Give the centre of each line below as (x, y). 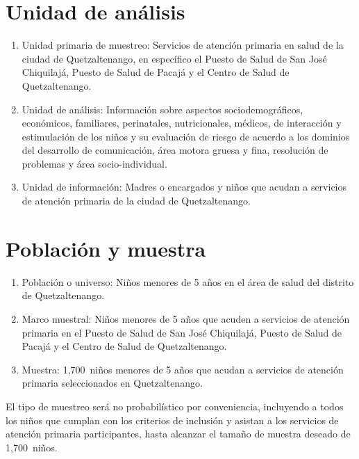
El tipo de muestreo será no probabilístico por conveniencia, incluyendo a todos (175, 406)
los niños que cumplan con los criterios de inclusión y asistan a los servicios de (172, 420)
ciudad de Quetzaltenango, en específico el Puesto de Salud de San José (174, 58)
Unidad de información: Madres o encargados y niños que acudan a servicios (184, 187)
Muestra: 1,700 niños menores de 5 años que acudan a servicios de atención (183, 369)
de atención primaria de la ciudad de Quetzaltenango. (136, 201)
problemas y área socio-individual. (94, 163)
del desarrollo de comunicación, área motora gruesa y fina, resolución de (175, 150)
